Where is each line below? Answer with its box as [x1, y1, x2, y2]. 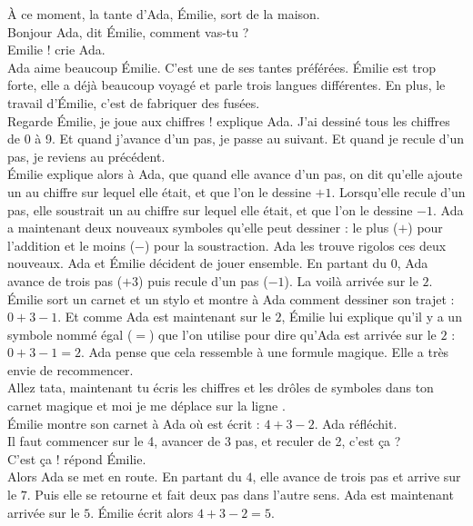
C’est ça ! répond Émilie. [7, 449, 146, 468]
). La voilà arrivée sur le [284, 271, 418, 290]
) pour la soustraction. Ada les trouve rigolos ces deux [145, 235, 447, 254]
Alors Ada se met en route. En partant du [7, 467, 242, 486]
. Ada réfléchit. [314, 413, 398, 432]
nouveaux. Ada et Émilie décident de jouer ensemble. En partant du [7, 253, 387, 273]
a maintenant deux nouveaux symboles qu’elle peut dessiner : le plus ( [7, 218, 398, 237]
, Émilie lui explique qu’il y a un [281, 307, 462, 326]
